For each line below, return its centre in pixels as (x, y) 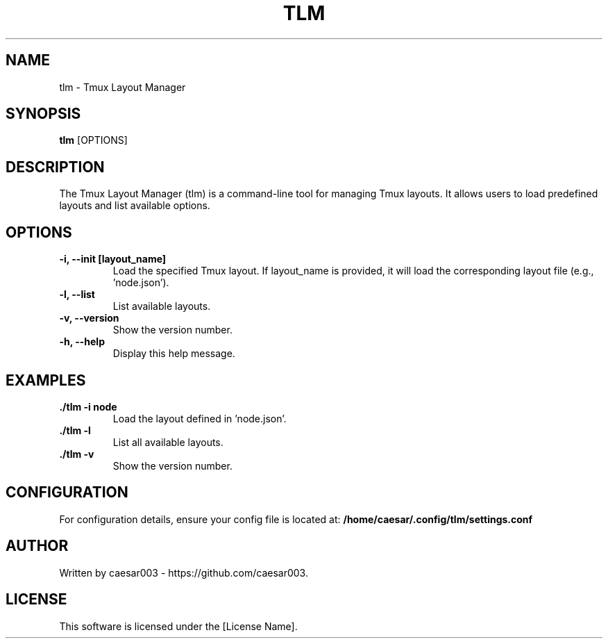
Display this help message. (174, 354)
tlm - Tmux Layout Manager (123, 87)
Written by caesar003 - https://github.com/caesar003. (184, 572)
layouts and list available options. (135, 206)
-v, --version (89, 318)
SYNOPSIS (43, 114)
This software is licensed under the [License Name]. (178, 626)
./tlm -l (75, 430)
